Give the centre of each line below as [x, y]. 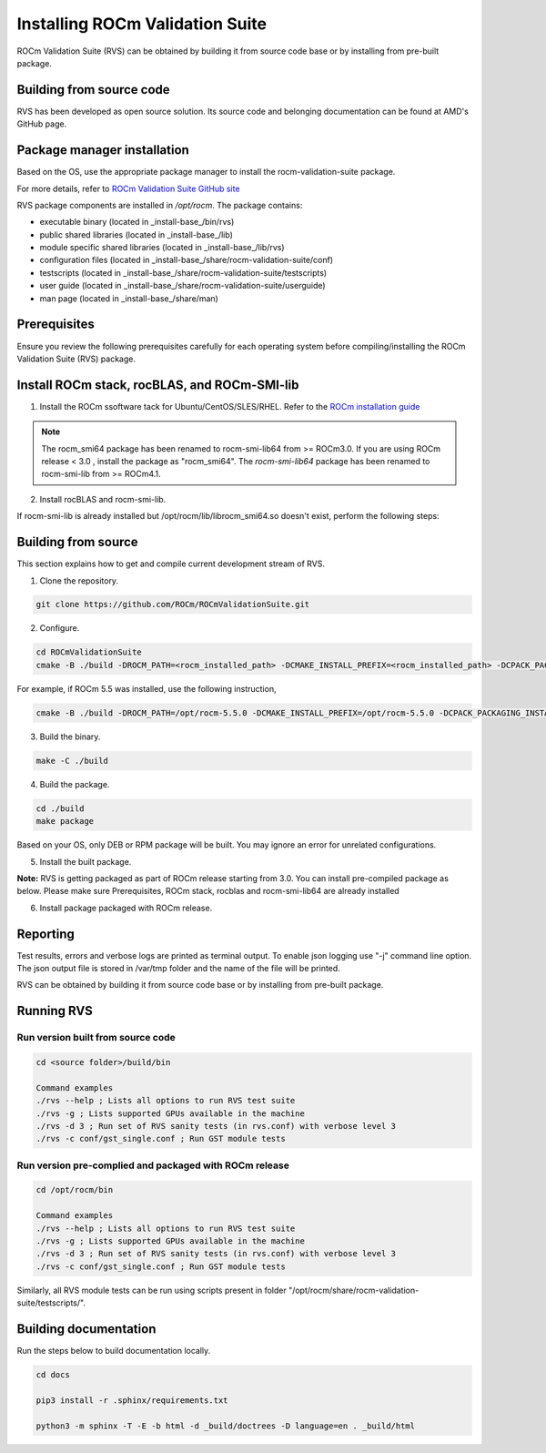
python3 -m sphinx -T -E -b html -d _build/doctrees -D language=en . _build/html [226, 1426]
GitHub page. [42, 124]
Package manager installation [103, 150]
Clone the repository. [79, 580]
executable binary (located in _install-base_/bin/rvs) [137, 222]
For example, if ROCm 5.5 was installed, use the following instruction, [147, 688]
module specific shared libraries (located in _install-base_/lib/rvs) [162, 248]
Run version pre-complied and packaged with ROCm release [153, 1165]
